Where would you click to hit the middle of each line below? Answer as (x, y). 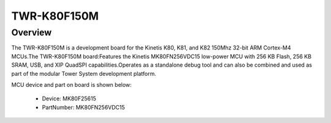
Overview (32, 32)
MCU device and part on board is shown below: (71, 84)
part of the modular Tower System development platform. (84, 73)
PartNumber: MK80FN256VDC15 (83, 107)
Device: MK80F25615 (69, 99)
